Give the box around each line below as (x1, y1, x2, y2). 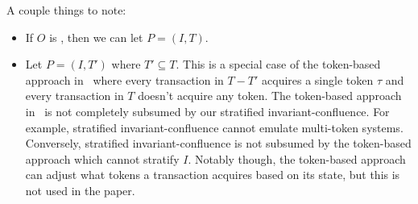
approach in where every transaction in (25, 71, 224, 88)
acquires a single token (262, 71, 374, 88)
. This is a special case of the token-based (176, 56, 381, 73)
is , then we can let (49, 28, 143, 45)
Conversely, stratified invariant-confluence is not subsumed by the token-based (25, 135, 412, 152)
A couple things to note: (6, 2, 126, 18)
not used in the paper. (25, 181, 135, 198)
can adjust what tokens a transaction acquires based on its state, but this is (25, 166, 400, 183)
